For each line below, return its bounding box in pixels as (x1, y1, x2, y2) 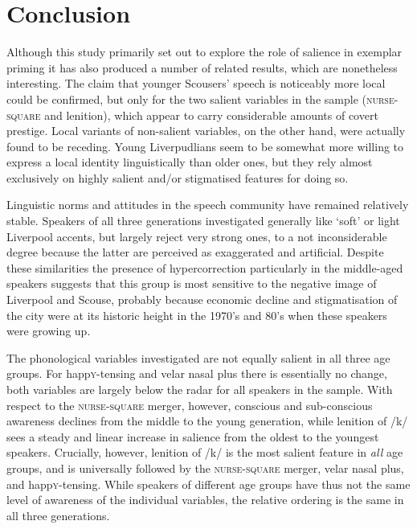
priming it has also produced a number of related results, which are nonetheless (6, 59, 398, 76)
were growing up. (6, 322, 91, 339)
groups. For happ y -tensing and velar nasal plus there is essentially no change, (6, 365, 387, 382)
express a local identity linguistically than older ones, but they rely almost (6, 154, 373, 170)
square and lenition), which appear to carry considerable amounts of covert (6, 106, 378, 123)
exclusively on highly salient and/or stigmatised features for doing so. (6, 169, 349, 186)
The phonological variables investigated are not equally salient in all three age (6, 349, 390, 366)
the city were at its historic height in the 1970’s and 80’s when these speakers (6, 306, 387, 323)
